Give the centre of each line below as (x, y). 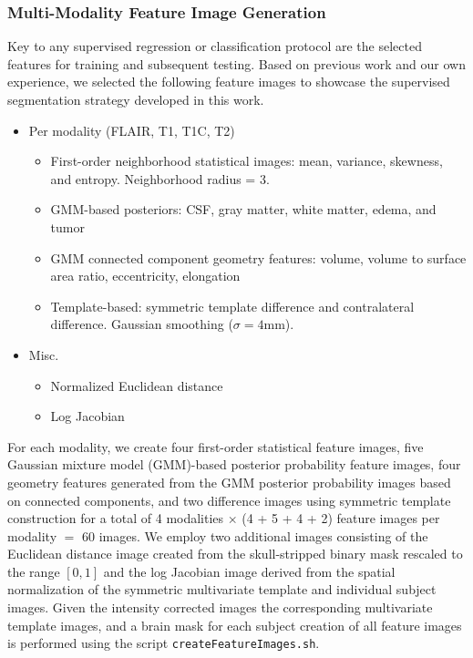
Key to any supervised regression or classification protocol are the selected (215, 46)
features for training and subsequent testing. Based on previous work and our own (236, 63)
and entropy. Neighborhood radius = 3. (160, 178)
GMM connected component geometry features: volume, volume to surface (258, 257)
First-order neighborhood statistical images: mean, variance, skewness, (247, 161)
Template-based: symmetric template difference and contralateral (232, 306)
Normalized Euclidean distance (137, 385)
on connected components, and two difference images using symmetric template (229, 500)
